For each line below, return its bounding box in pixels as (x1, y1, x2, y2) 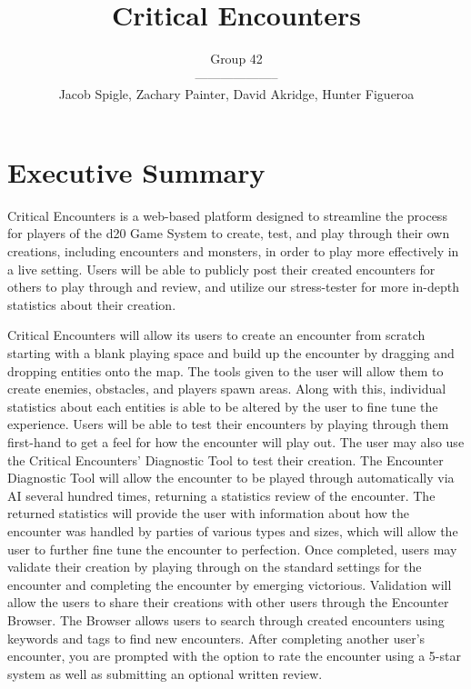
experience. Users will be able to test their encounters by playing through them (7, 414, 449, 434)
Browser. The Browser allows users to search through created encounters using (7, 610, 445, 629)
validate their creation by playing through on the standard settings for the (7, 557, 422, 576)
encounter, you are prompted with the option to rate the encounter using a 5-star (7, 646, 461, 665)
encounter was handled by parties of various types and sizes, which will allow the (7, 521, 458, 540)
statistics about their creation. (7, 295, 176, 314)
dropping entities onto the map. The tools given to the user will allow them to (7, 361, 444, 380)
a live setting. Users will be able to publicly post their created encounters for (7, 259, 436, 278)
